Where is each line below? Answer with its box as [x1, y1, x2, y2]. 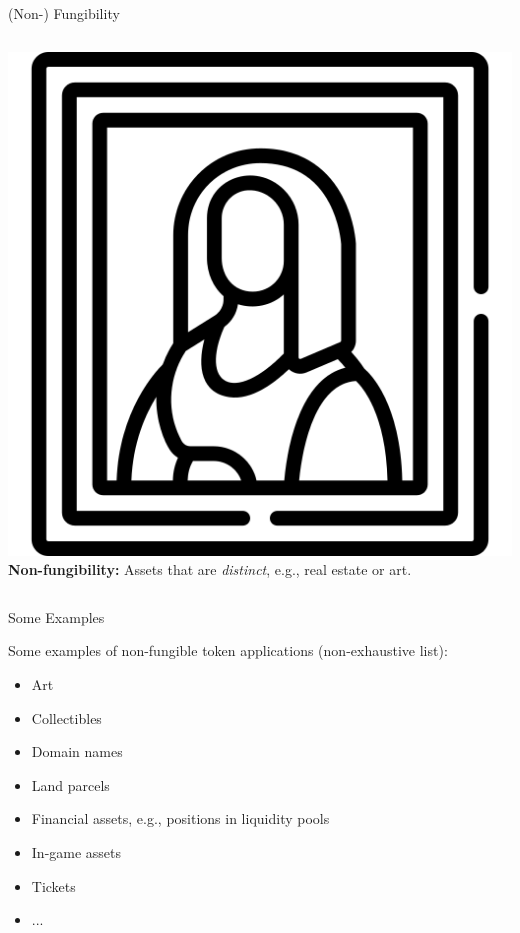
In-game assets [31, 841, 122, 862]
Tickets [31, 875, 76, 896]
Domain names [31, 741, 123, 762]
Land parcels [31, 774, 110, 795]
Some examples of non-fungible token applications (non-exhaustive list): [8, 640, 448, 661]
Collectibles [31, 707, 102, 728]
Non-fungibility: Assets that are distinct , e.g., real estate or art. [8, 559, 412, 580]
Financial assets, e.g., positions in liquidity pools [31, 808, 330, 829]
